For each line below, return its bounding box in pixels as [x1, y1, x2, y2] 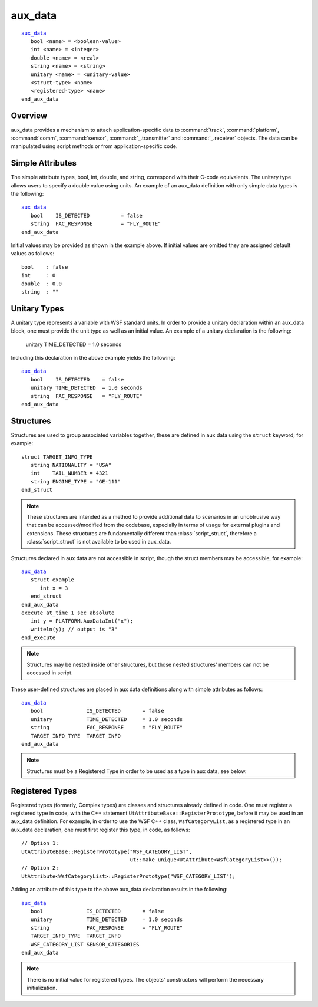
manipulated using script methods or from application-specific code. [11, 143, 178, 150]
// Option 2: [21, 864, 59, 871]
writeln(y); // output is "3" [30, 626, 118, 633]
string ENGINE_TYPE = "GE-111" [30, 478, 121, 485]
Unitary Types [11, 304, 64, 314]
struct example [30, 577, 75, 583]
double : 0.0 [21, 280, 62, 287]
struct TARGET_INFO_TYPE [21, 453, 93, 460]
